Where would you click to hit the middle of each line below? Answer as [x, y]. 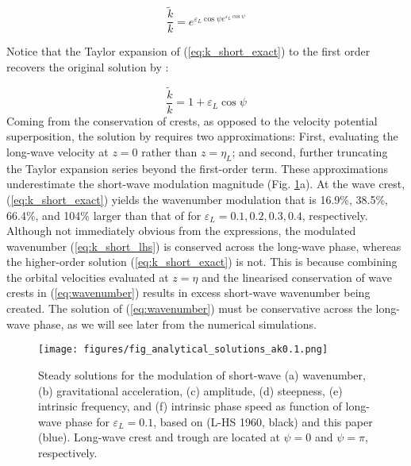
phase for [87, 421]
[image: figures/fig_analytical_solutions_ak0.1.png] [183, 350]
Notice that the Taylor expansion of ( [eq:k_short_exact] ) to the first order [188, 51]
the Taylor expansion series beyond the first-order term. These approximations [198, 168]
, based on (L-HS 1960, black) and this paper [263, 421]
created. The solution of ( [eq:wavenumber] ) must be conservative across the [189, 308]
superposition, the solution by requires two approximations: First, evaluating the [202, 136]
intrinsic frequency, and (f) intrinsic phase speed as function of [190, 406]
